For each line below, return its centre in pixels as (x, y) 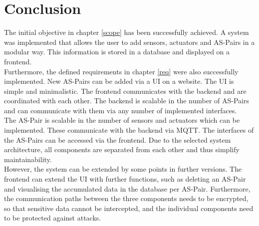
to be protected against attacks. (53, 218)
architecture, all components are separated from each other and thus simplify (122, 149)
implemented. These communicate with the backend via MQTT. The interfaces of (129, 130)
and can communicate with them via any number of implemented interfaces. (121, 110)
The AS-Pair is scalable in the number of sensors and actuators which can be (122, 120)
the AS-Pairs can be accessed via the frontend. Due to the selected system (118, 139)
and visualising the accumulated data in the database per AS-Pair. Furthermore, (127, 188)
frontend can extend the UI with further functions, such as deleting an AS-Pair (125, 179)
